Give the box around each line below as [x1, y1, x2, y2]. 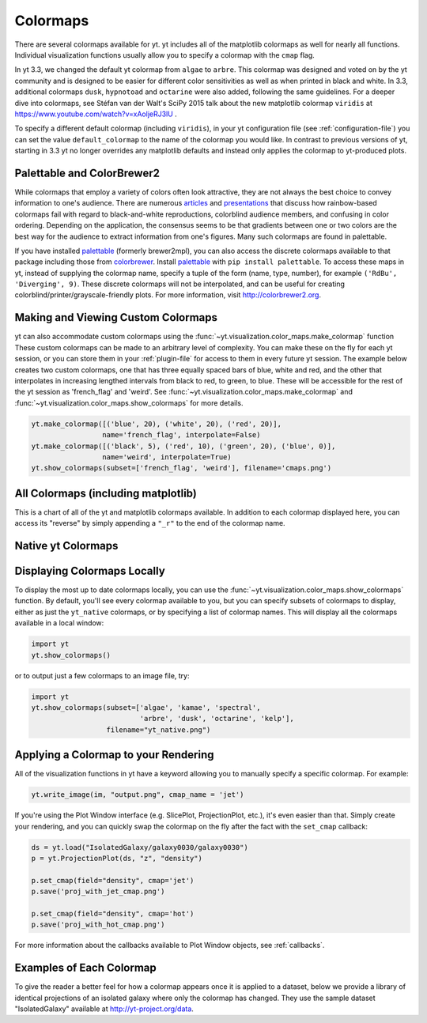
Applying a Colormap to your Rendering [14, 748, 214, 762]
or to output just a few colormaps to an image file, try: [14, 670, 190, 680]
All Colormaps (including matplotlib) [14, 486, 197, 500]
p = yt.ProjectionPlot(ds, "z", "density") [31, 854, 203, 863]
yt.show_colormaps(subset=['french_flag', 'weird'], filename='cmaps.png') [31, 463, 332, 473]
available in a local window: [14, 618, 104, 628]
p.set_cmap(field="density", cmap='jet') [31, 876, 195, 885]
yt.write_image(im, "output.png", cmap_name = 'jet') [31, 791, 244, 799]
